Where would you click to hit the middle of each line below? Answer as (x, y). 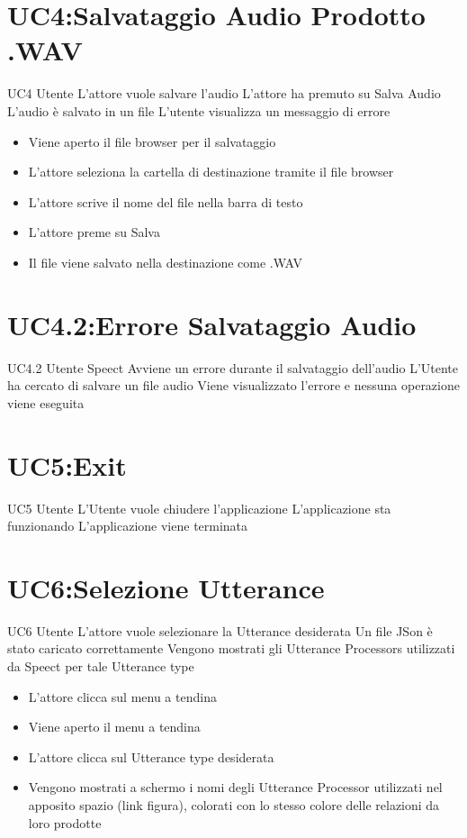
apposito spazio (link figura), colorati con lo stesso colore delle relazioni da (234, 804)
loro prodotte (65, 822)
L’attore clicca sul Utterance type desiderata (151, 756)
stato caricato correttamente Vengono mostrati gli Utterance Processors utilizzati (231, 648)
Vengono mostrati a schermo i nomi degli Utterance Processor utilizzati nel (235, 787)
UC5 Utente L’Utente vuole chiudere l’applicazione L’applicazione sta (199, 508)
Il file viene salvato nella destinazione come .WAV (166, 262)
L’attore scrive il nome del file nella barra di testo (166, 201)
